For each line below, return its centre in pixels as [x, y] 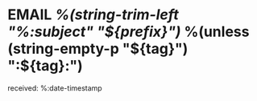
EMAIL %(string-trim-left [93, 15]
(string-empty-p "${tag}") [98, 49]
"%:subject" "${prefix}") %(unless [128, 32]
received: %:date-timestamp [55, 88]
